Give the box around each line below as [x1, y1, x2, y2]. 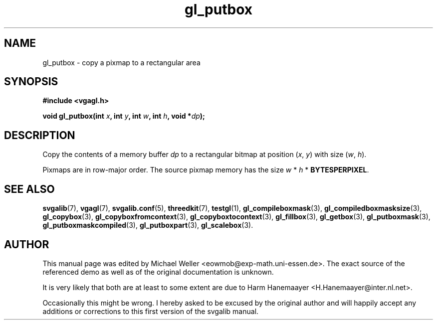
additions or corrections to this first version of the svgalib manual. [42, 307, 259, 316]
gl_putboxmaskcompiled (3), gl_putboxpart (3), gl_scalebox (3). [42, 221, 253, 230]
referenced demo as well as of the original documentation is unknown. [42, 267, 274, 276]
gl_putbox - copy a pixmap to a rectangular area [42, 58, 201, 67]
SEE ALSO [4, 182, 55, 195]
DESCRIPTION [4, 129, 75, 142]
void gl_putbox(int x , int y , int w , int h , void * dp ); [42, 112, 205, 121]
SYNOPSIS [4, 75, 58, 88]
